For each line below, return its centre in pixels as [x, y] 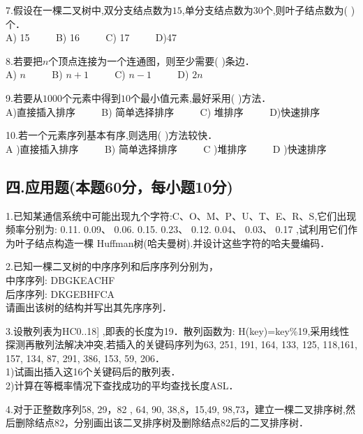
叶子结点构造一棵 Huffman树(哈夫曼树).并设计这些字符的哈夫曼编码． [172, 242]
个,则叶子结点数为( [305, 10]
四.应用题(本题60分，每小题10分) [119, 186]
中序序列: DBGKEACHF [60, 279]
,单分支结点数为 [217, 10]
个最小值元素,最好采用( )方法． [201, 97]
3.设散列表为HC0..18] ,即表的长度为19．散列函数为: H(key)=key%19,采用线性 [178, 330]
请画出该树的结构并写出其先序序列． [89, 307]
